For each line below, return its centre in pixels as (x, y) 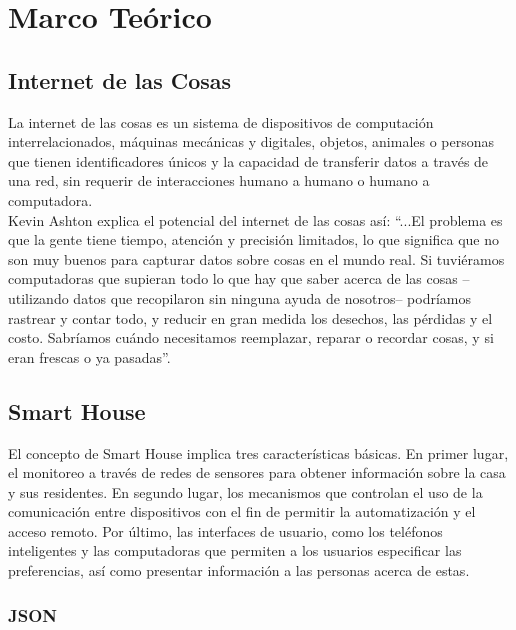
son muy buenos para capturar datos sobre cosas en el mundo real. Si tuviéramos (256, 258)
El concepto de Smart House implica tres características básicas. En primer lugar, (258, 452)
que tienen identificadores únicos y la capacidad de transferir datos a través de (248, 160)
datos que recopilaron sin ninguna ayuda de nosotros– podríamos (272, 297)
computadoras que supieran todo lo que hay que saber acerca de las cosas (233, 278)
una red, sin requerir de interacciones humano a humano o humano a (219, 180)
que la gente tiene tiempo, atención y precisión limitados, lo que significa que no (254, 239)
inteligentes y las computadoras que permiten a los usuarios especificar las (235, 550)
